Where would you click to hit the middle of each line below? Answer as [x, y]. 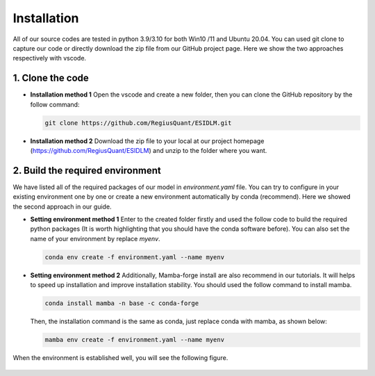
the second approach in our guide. [62, 206]
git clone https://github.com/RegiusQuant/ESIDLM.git [138, 123]
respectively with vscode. [50, 58]
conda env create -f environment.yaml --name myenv [135, 257]
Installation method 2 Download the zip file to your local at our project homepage [147, 141]
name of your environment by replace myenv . [95, 238]
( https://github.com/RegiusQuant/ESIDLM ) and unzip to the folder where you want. [149, 150]
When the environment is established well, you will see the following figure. [120, 358]
